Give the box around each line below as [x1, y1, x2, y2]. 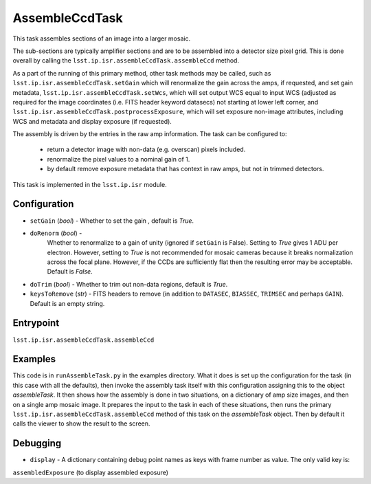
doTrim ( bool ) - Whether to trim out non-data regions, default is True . [30, 280, 228, 288]
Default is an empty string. [30, 299, 105, 307]
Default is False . [47, 267, 93, 276]
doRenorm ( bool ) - [30, 229, 82, 237]
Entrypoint [12, 317, 60, 329]
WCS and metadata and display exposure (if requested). [12, 117, 172, 125]
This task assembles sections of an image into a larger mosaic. [12, 34, 191, 43]
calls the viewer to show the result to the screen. [12, 419, 150, 428]
